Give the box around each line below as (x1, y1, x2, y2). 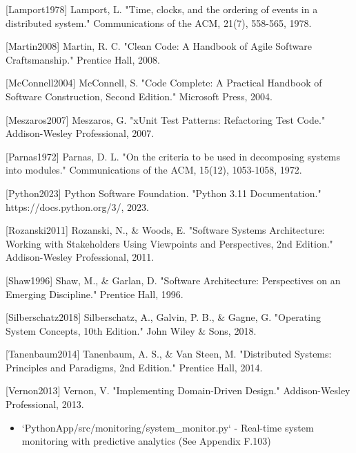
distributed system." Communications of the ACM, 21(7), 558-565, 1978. (6, 15, 312, 30)
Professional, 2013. (6, 397, 84, 412)
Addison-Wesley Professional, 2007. (6, 126, 155, 140)
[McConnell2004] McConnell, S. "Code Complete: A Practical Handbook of (6, 75, 322, 90)
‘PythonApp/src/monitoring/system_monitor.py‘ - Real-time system (21, 420, 314, 434)
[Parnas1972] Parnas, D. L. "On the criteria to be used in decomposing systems (6, 149, 341, 163)
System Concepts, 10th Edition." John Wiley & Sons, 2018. (6, 323, 257, 338)
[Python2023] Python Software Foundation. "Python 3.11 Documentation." (6, 185, 322, 200)
